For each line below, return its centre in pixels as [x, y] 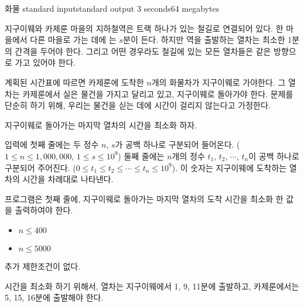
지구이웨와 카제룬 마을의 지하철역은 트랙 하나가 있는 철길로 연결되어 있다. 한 [144, 28]
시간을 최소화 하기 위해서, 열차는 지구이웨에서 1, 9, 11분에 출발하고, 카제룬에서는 [152, 286]
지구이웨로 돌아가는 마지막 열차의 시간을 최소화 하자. [101, 124]
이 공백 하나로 [274, 156]
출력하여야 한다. [44, 210]
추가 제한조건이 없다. [43, 266]
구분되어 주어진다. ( [40, 167]
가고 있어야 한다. [45, 62]
